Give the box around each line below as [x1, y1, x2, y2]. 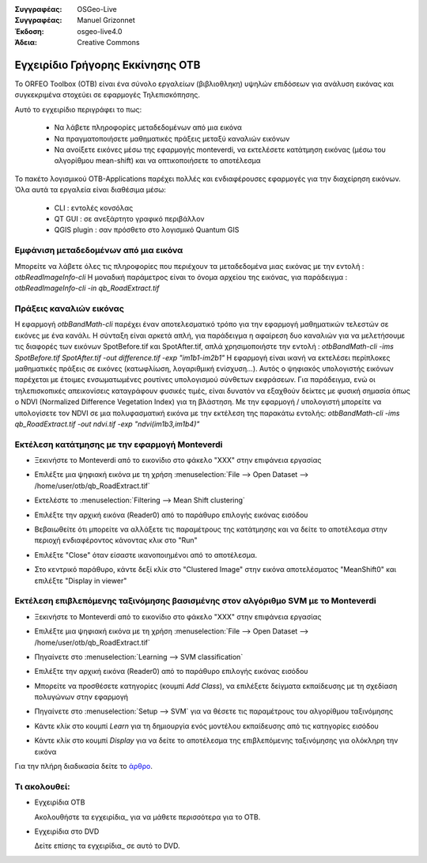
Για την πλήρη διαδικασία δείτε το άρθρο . [14, 762, 153, 771]
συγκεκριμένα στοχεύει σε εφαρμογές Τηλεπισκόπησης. [14, 90, 201, 100]
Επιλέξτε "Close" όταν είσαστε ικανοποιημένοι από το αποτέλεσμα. [34, 550, 258, 559]
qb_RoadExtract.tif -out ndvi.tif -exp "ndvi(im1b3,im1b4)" [14, 419, 200, 429]
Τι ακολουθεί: [14, 781, 70, 792]
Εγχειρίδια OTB [34, 797, 85, 807]
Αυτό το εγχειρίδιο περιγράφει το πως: [14, 104, 142, 114]
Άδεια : [14, 38, 37, 47]
